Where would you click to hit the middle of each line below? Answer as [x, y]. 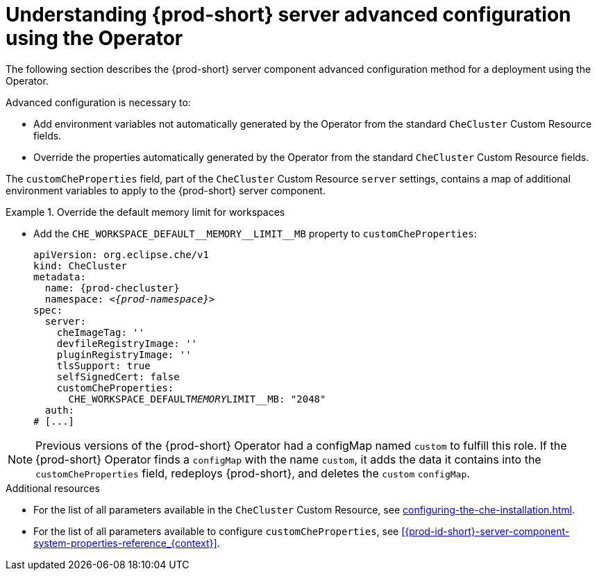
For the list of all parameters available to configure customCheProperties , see [216, 531]
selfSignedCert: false [118, 376]
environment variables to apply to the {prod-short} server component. [166, 190]
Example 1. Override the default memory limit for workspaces [145, 212]
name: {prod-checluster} [112, 288]
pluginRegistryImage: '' [124, 354]
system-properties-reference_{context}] [125, 543]
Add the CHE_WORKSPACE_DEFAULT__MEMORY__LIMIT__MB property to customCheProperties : [255, 233]
